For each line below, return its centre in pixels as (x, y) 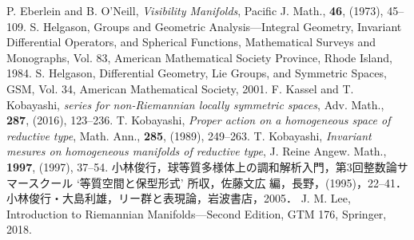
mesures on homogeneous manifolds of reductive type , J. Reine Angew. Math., (197, 151)
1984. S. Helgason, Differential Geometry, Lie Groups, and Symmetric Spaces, (197, 73)
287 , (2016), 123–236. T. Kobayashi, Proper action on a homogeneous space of (199, 120)
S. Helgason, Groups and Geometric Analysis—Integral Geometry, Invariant (216, 26)
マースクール (40, 182)
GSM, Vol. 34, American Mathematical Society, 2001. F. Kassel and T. (180, 88)
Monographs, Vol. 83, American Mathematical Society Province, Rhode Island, (199, 57)
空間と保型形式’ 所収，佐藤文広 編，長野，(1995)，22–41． (254, 182)
